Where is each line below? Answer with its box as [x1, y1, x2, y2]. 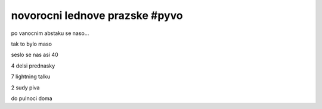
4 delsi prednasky [11, 62, 55, 69]
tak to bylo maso [11, 40, 52, 47]
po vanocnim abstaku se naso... [11, 30, 89, 37]
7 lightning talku [11, 73, 51, 80]
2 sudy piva [11, 84, 40, 91]
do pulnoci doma [11, 95, 53, 102]
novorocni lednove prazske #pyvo [11, 9, 183, 22]
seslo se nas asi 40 [11, 51, 59, 59]
